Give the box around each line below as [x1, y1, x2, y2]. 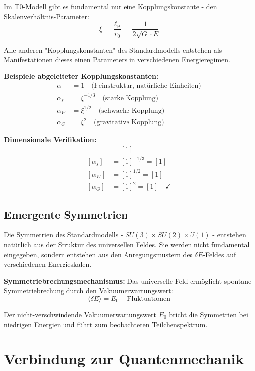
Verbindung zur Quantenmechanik [4, 348, 244, 369]
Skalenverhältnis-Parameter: [4, 11, 89, 21]
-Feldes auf [203, 249, 236, 259]
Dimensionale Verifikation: [4, 134, 97, 145]
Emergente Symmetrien [4, 206, 128, 222]
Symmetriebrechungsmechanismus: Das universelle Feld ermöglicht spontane [4, 275, 252, 286]
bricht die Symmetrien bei [169, 309, 248, 320]
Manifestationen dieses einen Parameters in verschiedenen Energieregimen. [4, 54, 230, 65]
